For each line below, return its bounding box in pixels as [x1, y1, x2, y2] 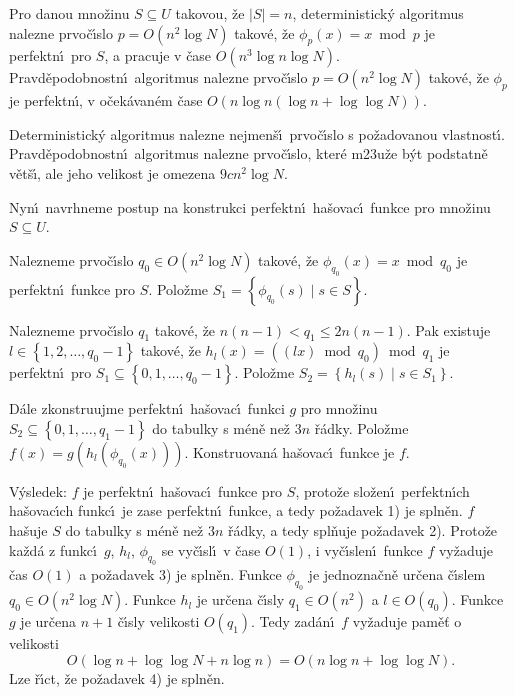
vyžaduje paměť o [352, 611, 462, 632]
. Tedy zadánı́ [251, 611, 335, 632]
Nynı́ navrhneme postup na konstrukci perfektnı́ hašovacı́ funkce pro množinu [9, 196, 491, 217]
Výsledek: [9, 480, 68, 501]
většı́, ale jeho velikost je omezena [9, 162, 216, 183]
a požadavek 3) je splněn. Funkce [79, 564, 282, 585]
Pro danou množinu [9, 3, 130, 23]
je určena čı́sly [196, 589, 285, 610]
